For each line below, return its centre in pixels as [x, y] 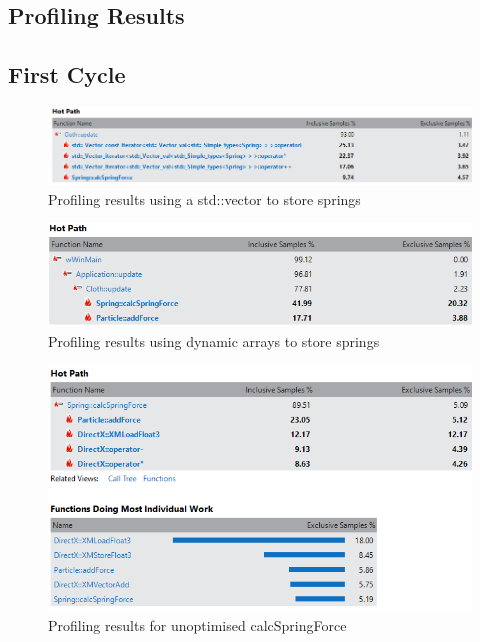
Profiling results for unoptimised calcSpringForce [197, 625]
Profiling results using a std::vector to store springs [204, 198]
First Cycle [67, 74]
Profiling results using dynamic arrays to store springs [214, 340]
